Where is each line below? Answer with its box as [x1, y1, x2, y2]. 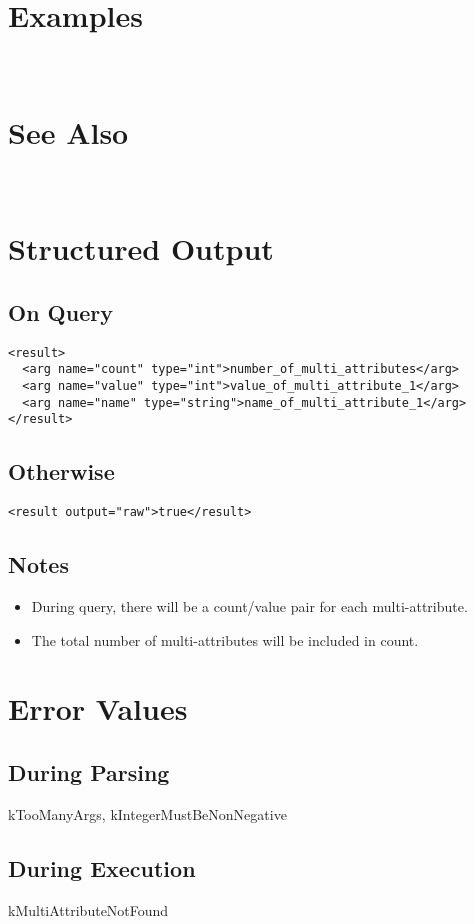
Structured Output [8, 228, 274, 269]
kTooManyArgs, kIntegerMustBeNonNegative [8, 803, 287, 824]
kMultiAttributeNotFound [8, 899, 169, 920]
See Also [8, 111, 129, 152]
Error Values [8, 688, 188, 729]
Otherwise [8, 456, 115, 487]
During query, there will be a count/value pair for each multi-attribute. [31, 595, 468, 616]
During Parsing [8, 756, 170, 787]
